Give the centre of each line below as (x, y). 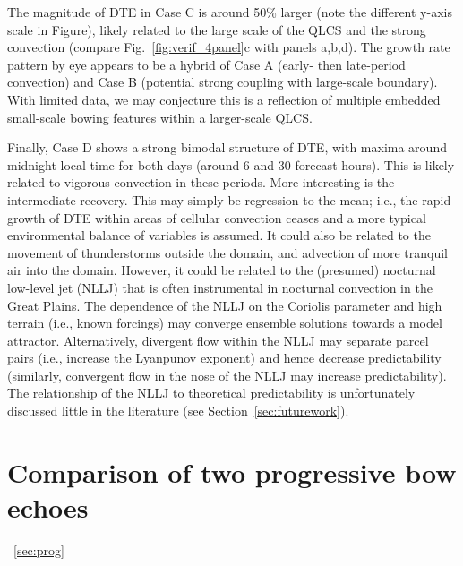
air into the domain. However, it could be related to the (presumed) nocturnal (222, 270)
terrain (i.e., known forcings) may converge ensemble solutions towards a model (225, 323)
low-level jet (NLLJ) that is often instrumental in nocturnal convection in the (220, 287)
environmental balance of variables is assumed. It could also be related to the (219, 235)
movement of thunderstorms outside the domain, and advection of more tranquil (227, 252)
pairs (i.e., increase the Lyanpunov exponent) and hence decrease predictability (224, 358)
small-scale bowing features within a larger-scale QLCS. (160, 117)
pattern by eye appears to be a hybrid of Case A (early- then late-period (206, 64)
